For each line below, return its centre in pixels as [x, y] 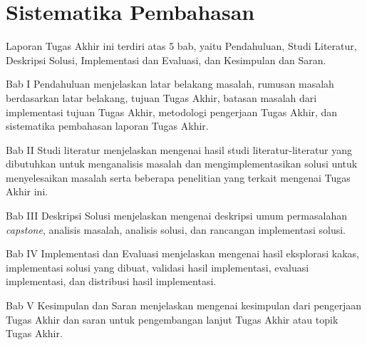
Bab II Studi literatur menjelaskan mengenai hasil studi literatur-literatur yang [179, 149]
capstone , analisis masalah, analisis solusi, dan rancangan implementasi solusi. [176, 229]
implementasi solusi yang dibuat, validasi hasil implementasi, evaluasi [157, 267]
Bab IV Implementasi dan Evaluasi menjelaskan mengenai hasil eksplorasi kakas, [183, 253]
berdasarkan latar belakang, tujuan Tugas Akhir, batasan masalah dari [161, 97]
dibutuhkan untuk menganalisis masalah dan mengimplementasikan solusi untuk [182, 164]
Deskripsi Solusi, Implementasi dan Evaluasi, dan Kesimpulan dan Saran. [166, 60]
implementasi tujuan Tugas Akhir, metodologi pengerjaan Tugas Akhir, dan [172, 112]
